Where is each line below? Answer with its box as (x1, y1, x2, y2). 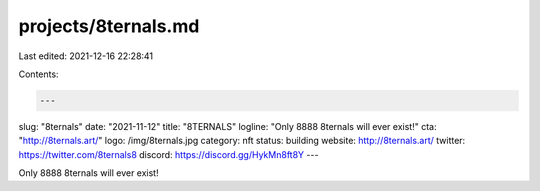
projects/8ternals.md (18, 15, 200, 37)
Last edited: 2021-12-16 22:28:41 (18, 50, 154, 62)
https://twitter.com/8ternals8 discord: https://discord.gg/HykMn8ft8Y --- (18, 148, 319, 160)
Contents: (18, 68, 59, 80)
